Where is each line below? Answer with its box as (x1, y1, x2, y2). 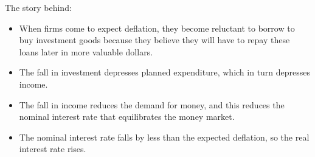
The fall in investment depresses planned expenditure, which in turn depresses (19, 66, 311, 78)
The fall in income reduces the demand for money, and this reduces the (19, 98, 285, 111)
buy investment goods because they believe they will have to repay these (19, 33, 290, 46)
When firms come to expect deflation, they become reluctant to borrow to (19, 21, 295, 34)
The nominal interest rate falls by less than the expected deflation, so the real (19, 130, 310, 143)
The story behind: (5, 1, 72, 13)
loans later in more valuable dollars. (19, 45, 153, 58)
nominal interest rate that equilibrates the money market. (19, 110, 235, 123)
